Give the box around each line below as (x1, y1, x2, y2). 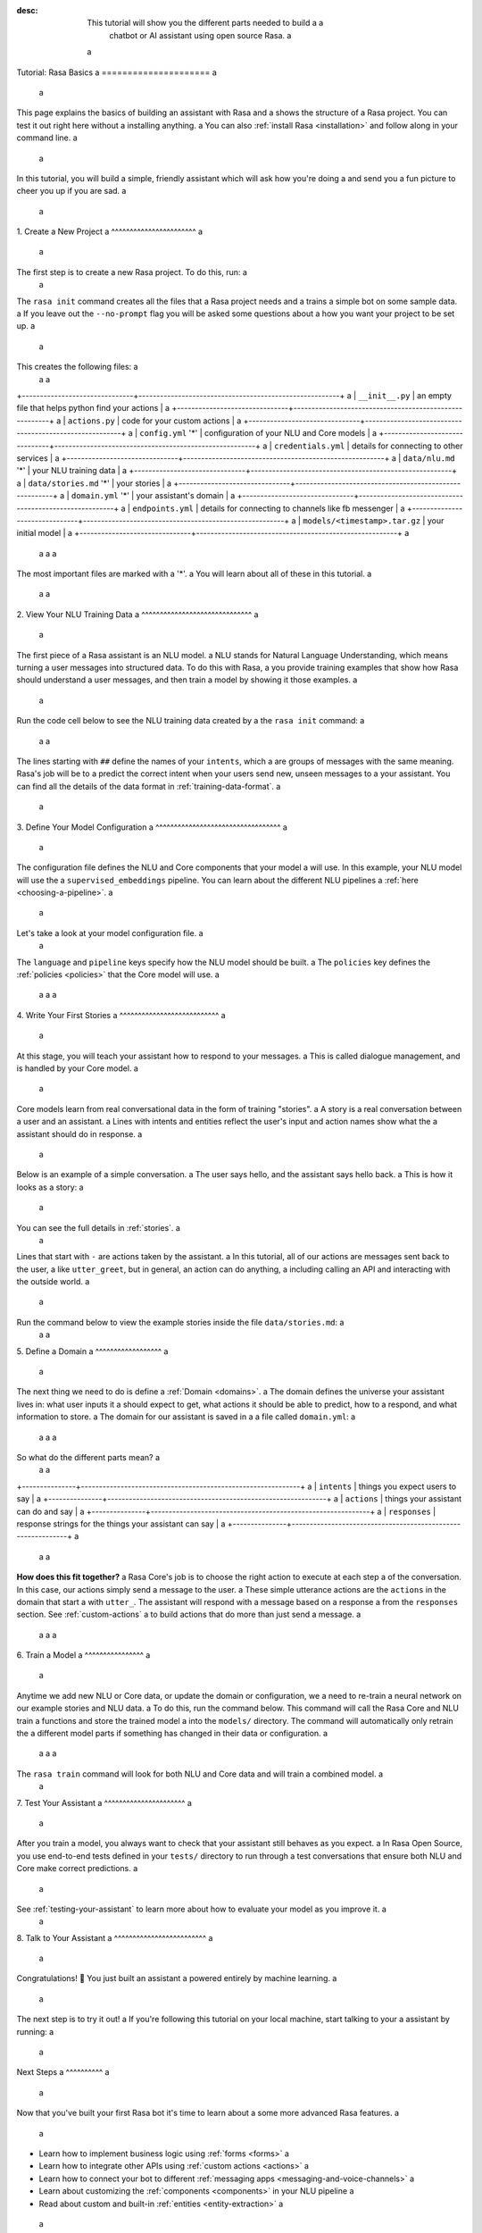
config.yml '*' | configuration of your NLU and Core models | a (139, 428, 378, 439)
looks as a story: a (16, 1182, 84, 1192)
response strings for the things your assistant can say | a (16, 1518, 226, 1529)
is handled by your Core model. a (16, 1063, 138, 1074)
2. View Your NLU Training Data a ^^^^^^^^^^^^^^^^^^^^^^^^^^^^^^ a (16, 608, 259, 620)
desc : (16, 5, 38, 15)
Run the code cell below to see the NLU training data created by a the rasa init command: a (16, 715, 365, 726)
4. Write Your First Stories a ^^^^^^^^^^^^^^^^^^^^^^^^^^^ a (16, 1009, 227, 1020)
